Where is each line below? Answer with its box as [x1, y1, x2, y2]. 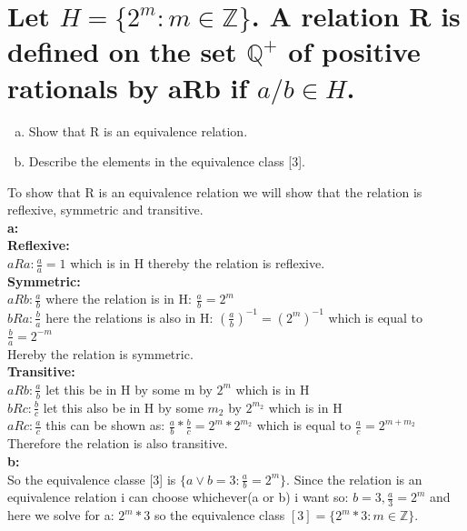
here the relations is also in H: [45, 307, 214, 326]
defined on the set [7, 33, 237, 70]
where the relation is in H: [45, 289, 192, 308]
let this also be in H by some [43, 397, 204, 416]
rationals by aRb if [7, 68, 248, 105]
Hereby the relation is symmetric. [7, 344, 194, 363]
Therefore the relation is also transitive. [7, 434, 228, 453]
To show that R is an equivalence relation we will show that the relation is [7, 182, 422, 201]
